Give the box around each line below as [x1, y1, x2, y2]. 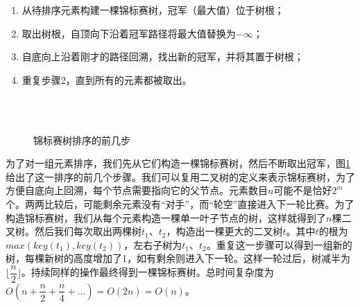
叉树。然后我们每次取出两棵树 [6, 224, 142, 238]
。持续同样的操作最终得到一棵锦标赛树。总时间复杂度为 [21, 265, 274, 279]
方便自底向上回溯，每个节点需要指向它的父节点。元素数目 [6, 183, 268, 198]
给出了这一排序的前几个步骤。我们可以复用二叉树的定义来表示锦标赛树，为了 [6, 169, 355, 184]
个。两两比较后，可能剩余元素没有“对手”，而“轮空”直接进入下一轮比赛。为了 [6, 196, 354, 211]
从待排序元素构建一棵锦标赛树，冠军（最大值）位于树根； [22, 3, 284, 17]
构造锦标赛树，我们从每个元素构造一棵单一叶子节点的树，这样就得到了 [6, 210, 326, 225]
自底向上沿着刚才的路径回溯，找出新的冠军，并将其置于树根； [22, 49, 304, 64]
